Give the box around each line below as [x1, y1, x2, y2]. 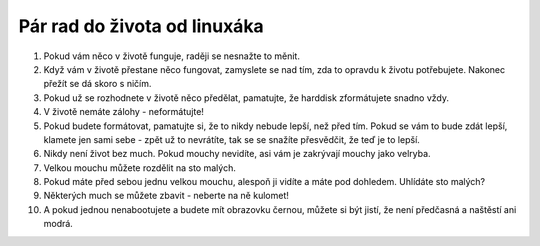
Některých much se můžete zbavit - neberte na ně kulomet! [43, 190, 289, 202]
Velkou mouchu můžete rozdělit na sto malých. [43, 161, 237, 174]
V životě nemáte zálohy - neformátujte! [43, 106, 205, 118]
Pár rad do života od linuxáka [18, 15, 264, 37]
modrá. [43, 218, 74, 230]
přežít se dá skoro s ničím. [43, 78, 152, 90]
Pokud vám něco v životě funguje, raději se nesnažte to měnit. [43, 50, 300, 62]
